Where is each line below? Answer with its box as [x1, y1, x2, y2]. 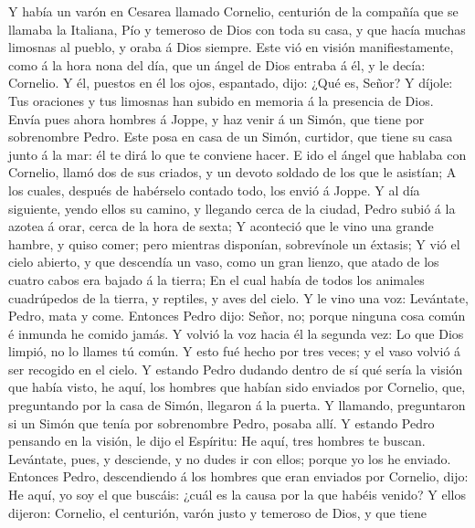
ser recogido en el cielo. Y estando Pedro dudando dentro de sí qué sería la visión [8, 359, 463, 378]
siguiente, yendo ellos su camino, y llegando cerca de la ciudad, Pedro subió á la [8, 198, 456, 217]
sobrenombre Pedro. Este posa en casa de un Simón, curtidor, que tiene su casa [8, 127, 453, 146]
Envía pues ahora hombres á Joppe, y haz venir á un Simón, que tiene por [8, 109, 425, 128]
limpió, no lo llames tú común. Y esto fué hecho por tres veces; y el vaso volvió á [8, 342, 461, 361]
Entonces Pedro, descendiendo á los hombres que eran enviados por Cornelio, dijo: [8, 467, 469, 486]
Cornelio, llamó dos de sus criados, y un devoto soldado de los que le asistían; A [8, 163, 457, 182]
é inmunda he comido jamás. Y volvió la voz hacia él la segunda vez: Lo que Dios [8, 323, 464, 343]
